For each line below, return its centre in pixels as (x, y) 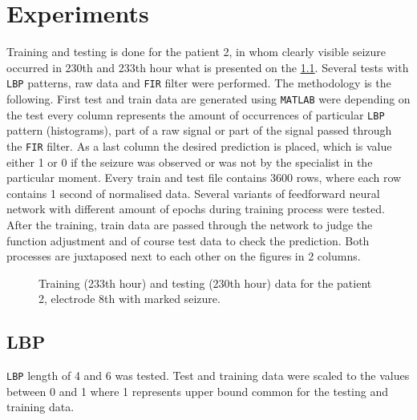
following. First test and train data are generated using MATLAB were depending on (208, 98)
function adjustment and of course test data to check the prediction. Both (188, 240)
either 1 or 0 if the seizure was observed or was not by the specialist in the (190, 162)
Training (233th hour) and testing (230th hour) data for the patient (205, 283)
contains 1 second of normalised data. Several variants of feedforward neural (193, 193)
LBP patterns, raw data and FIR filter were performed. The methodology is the (199, 83)
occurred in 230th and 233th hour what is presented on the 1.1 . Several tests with (208, 67)
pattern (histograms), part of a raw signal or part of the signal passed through (199, 130)
